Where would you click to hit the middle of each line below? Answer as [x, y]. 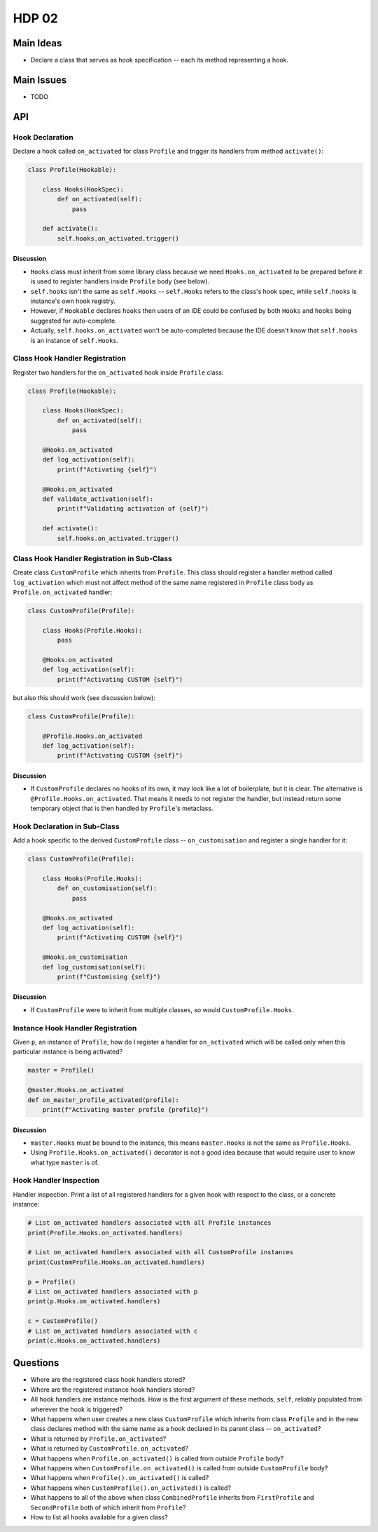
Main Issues [40, 80]
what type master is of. [65, 1162]
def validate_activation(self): [98, 499]
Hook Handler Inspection [56, 1181]
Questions [36, 1363]
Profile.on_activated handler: [63, 592]
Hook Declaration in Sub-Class [66, 826]
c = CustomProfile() [63, 1321]
